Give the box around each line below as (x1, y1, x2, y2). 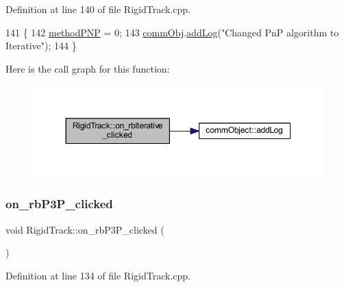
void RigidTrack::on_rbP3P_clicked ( (5, 222, 164, 236)
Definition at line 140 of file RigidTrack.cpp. (5, 2, 191, 16)
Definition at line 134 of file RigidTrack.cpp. (5, 268, 191, 282)
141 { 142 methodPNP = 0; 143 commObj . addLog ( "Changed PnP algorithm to (5, 25, 339, 39)
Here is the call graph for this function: (5, 61, 170, 75)
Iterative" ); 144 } (5, 38, 77, 53)
